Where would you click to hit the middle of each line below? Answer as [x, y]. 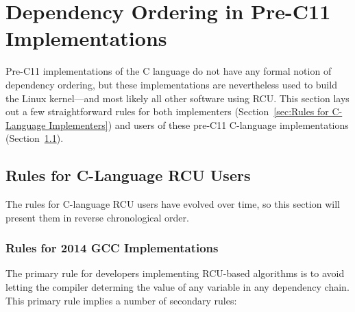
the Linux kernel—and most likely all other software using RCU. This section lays [177, 98]
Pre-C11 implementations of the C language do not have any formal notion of [169, 71]
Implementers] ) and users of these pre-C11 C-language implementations [199, 124]
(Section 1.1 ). [35, 138]
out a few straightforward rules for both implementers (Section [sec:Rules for [167, 111]
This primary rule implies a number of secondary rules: [121, 300]
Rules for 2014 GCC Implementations [112, 248]
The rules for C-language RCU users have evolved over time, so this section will [173, 204]
